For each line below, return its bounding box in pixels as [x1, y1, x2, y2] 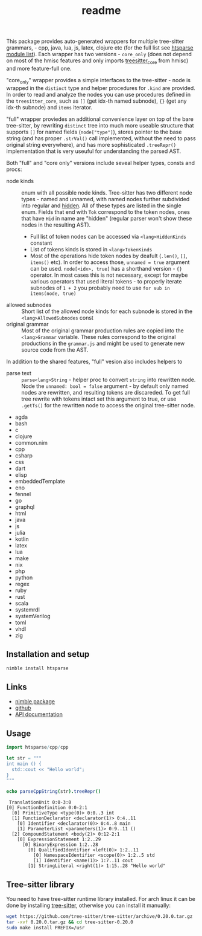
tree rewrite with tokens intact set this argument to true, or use [21, 395, 177, 402]
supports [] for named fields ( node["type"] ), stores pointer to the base [6, 128, 182, 135]
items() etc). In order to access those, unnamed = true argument [30, 258, 190, 266]
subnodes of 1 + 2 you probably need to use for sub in [30, 284, 170, 291]
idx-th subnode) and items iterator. [6, 103, 92, 111]
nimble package [14, 698, 55, 705]
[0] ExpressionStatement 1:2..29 [17, 836, 101, 843]
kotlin [14, 535, 29, 543]
